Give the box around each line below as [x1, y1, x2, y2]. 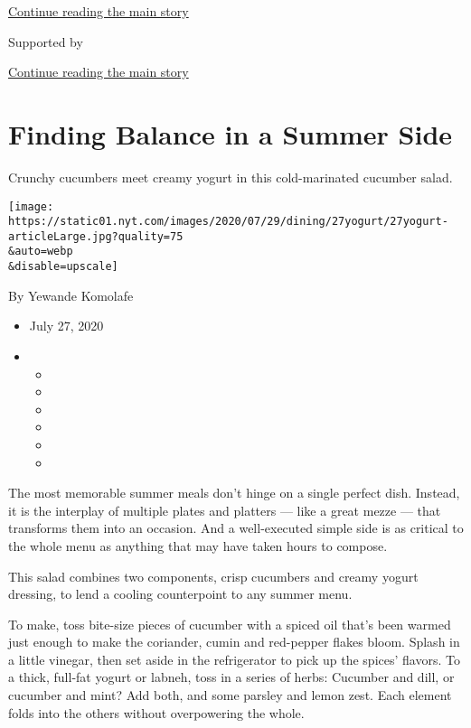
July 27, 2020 [29, 316, 104, 335]
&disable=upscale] [8, 260, 118, 274]
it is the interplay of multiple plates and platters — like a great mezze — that [8, 500, 441, 519]
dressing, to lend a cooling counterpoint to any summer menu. [8, 584, 353, 603]
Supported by [8, 32, 83, 51]
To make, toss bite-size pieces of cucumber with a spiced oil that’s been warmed [8, 614, 451, 633]
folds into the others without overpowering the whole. [8, 703, 305, 722]
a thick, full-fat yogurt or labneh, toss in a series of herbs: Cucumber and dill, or [8, 667, 455, 686]
